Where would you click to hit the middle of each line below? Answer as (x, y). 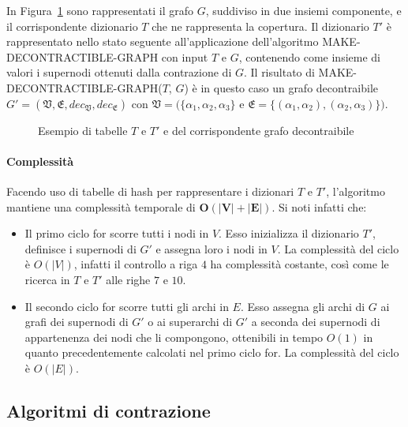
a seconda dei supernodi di (316, 322)
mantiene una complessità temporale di (101, 206)
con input (185, 56)
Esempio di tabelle (83, 130)
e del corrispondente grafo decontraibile (259, 130)
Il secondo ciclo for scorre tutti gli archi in (127, 306)
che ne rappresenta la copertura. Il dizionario (260, 26)
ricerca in (47, 279)
